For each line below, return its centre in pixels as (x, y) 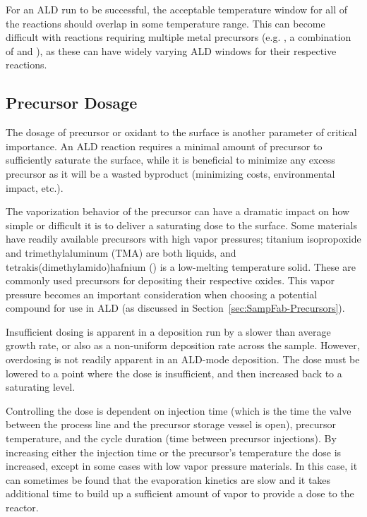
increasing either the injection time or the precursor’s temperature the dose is (174, 452)
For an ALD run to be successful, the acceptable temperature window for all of (177, 9)
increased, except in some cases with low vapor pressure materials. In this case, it (182, 466)
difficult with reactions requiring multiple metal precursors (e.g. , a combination (179, 37)
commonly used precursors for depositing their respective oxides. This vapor (170, 280)
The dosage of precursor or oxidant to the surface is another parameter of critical (181, 132)
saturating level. (41, 387)
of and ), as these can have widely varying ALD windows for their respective (171, 50)
